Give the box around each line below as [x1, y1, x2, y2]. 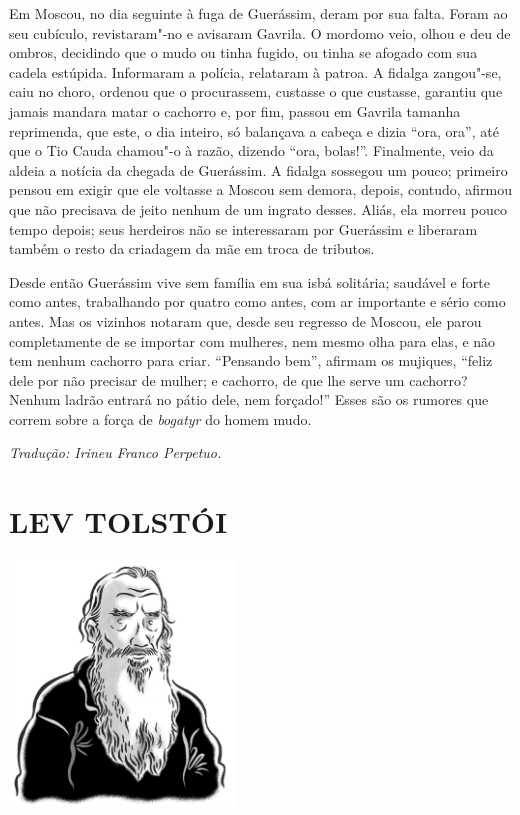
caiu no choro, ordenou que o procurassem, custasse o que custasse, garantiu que [9, 81, 503, 102]
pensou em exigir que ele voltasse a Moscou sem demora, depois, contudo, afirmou [9, 179, 512, 200]
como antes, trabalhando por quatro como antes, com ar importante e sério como [9, 291, 506, 312]
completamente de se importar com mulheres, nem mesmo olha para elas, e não [9, 330, 496, 351]
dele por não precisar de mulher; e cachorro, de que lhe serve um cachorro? [9, 369, 468, 390]
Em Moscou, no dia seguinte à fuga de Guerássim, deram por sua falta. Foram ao [9, 3, 508, 23]
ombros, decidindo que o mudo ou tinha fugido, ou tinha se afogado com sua [9, 42, 478, 63]
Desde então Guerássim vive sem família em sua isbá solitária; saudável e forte [9, 271, 490, 292]
